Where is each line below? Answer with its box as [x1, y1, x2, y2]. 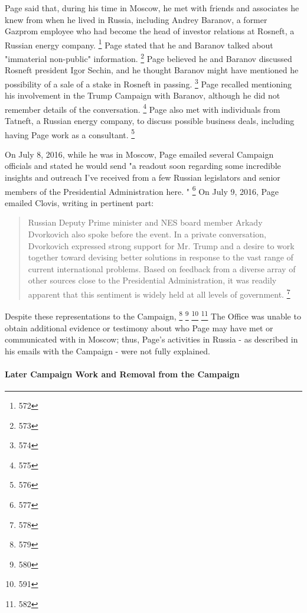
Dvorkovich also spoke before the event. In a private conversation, [28, 228, 266, 240]
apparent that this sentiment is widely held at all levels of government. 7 [28, 286, 290, 300]
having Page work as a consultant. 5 [5, 126, 135, 141]
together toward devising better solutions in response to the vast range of [28, 251, 293, 263]
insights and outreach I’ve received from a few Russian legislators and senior [5, 171, 280, 183]
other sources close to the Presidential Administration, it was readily [28, 274, 277, 286]
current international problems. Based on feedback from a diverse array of [28, 262, 296, 275]
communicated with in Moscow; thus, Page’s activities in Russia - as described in [5, 333, 298, 345]
